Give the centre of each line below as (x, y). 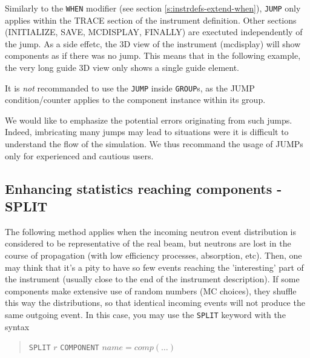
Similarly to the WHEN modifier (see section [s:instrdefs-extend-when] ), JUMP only (153, 8)
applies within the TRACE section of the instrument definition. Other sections (151, 20)
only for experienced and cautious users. (79, 155)
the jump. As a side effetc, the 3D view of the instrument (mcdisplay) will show (153, 43)
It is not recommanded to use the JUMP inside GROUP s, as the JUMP (130, 88)
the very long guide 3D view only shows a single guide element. (122, 68)
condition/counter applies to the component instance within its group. (135, 100)
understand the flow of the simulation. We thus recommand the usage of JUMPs (154, 144)
